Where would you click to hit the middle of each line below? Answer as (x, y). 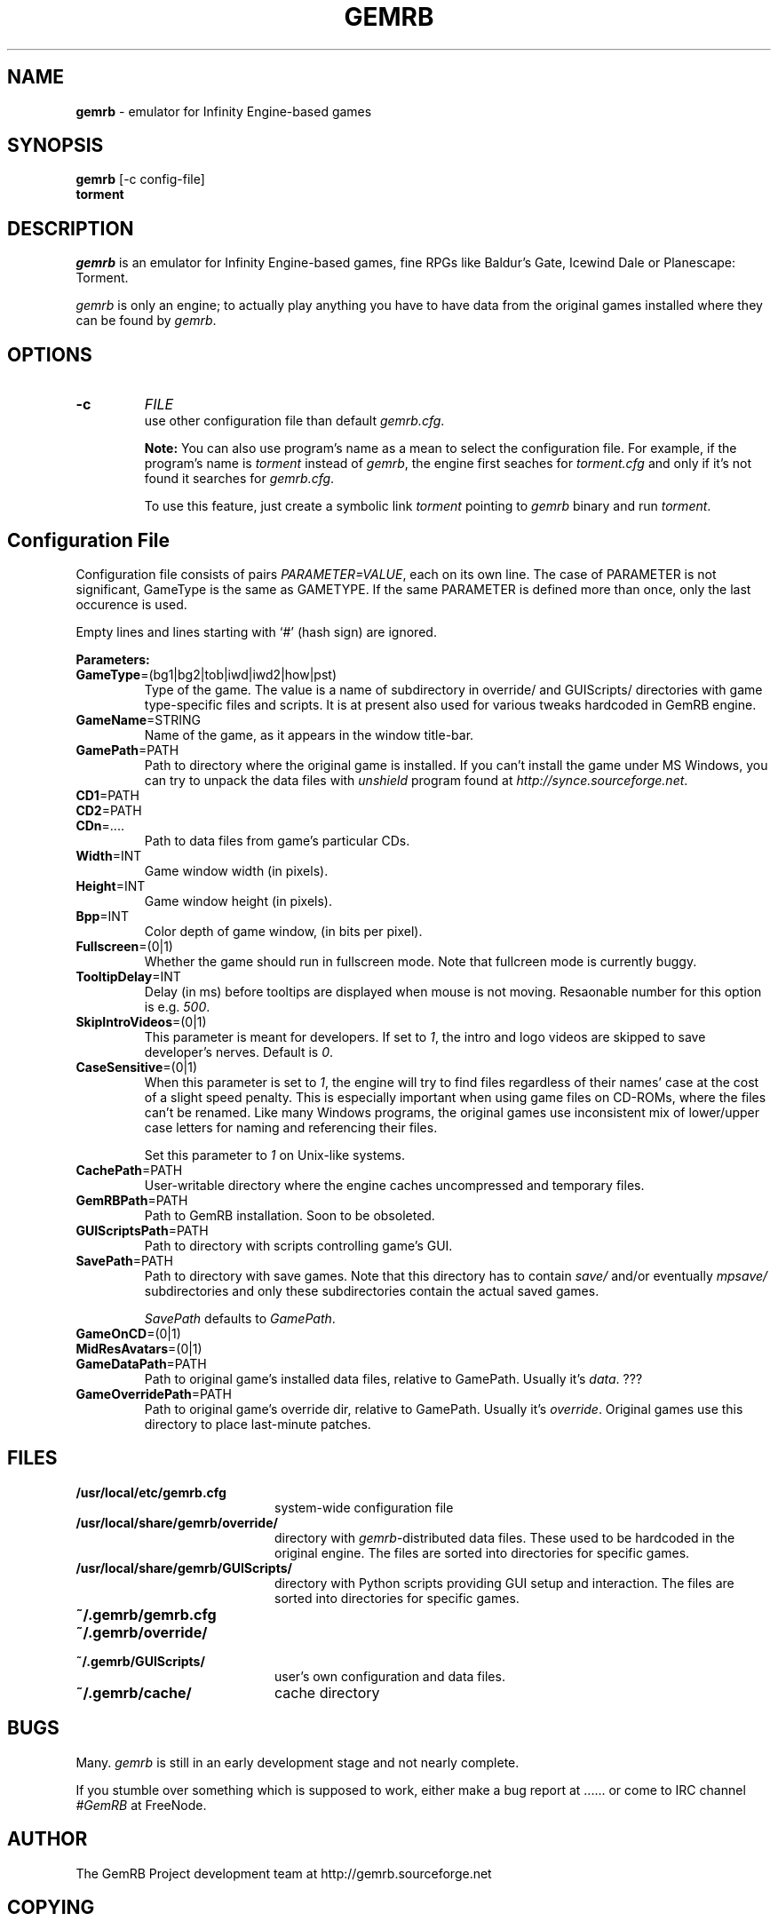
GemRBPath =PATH (132, 1200)
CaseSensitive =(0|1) (136, 1067)
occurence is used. (131, 604)
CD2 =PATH (109, 810)
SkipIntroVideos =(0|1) (141, 1021)
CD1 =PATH (107, 795)
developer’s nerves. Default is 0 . (239, 1052)
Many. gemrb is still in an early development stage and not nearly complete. (298, 1762)
